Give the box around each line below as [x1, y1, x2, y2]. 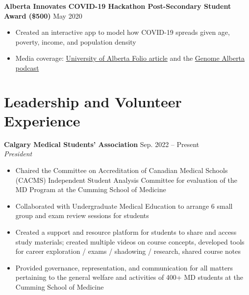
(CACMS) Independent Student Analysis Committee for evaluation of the [15, 174, 237, 185]
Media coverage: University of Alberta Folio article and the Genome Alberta [15, 53, 245, 63]
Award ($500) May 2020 [4, 10, 82, 21]
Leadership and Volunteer [4, 91, 182, 111]
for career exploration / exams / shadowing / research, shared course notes [15, 246, 241, 256]
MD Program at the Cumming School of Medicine [15, 184, 166, 195]
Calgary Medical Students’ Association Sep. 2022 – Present [4, 139, 199, 149]
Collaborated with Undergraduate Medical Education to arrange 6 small [15, 200, 233, 211]
